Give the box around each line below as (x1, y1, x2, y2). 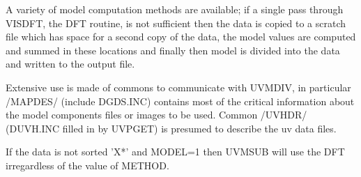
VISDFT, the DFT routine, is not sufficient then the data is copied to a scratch (6, 15, 346, 30)
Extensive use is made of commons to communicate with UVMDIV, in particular (6, 79, 351, 94)
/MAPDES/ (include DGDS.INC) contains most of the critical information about (6, 93, 355, 108)
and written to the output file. (6, 56, 135, 71)
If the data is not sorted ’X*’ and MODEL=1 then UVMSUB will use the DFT (6, 144, 345, 159)
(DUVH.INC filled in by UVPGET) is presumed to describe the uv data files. (6, 121, 337, 135)
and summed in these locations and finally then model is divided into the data (6, 43, 340, 57)
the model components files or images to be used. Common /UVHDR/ (6, 107, 307, 122)
